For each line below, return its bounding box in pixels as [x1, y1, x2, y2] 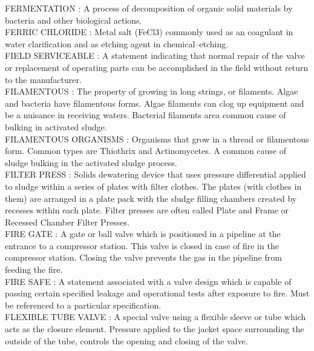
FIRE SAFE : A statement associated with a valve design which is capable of [5, 275, 292, 287]
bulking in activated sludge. [5, 120, 107, 133]
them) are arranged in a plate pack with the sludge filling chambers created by [5, 192, 297, 204]
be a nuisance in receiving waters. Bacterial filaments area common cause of [5, 109, 286, 121]
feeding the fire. [5, 263, 63, 276]
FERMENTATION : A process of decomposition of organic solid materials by [5, 2, 293, 14]
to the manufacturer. [5, 73, 82, 85]
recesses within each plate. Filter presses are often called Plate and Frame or [5, 204, 289, 216]
